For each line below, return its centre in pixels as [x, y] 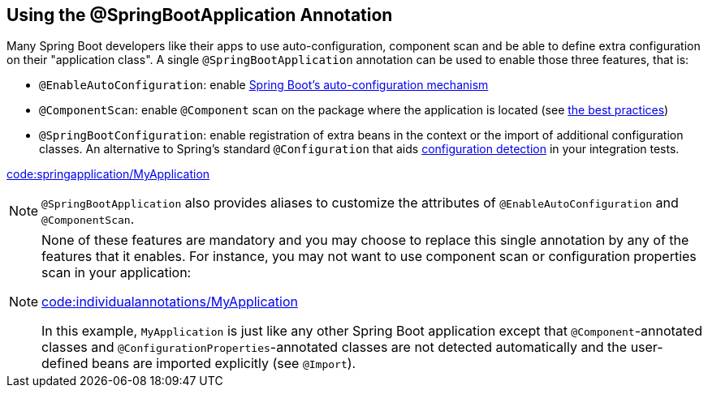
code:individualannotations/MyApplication [170, 302]
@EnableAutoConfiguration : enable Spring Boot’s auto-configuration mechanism [264, 85]
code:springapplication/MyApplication [108, 174]
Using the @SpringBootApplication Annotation [200, 15]
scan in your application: [117, 273]
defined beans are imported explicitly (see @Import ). [199, 364]
